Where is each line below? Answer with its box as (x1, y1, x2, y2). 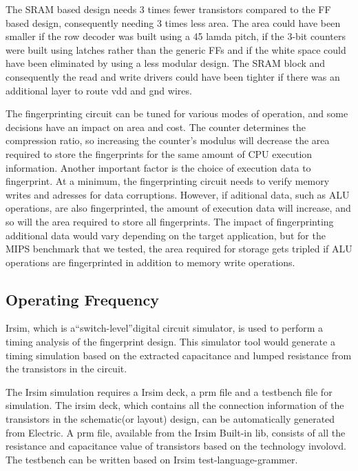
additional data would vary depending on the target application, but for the (6, 228, 326, 242)
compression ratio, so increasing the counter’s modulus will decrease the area (6, 133, 330, 148)
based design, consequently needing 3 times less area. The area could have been (6, 15, 341, 30)
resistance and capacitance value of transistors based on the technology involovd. (6, 439, 346, 453)
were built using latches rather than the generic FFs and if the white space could (6, 42, 346, 57)
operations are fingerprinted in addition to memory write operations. (6, 254, 295, 269)
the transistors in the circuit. (6, 361, 127, 376)
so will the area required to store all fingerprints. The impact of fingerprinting (6, 214, 334, 228)
